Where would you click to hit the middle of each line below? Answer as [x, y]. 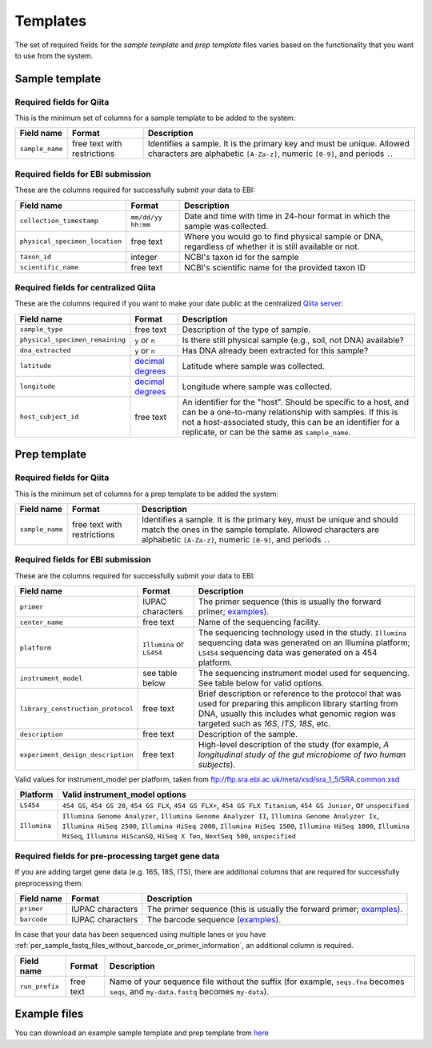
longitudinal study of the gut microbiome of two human [302, 754]
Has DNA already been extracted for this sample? [275, 350]
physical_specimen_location [71, 241]
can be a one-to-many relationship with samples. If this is [290, 412]
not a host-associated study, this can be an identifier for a [291, 422]
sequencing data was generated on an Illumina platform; [304, 642]
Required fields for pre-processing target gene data [117, 856]
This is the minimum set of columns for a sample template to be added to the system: [155, 118]
